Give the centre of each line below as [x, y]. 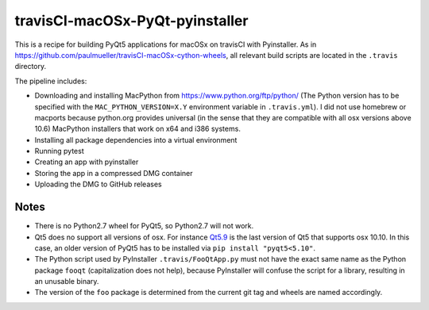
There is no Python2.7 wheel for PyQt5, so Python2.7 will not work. [144, 226]
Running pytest [59, 151]
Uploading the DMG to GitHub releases [98, 184]
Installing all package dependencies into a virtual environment [136, 140]
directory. [31, 67]
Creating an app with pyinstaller [87, 162]
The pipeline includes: [51, 81]
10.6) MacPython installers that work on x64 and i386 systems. [138, 129]
